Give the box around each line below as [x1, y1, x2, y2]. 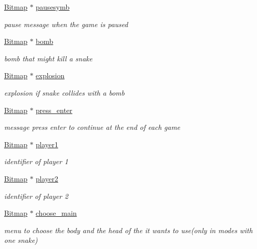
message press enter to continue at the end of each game [4, 122, 181, 132]
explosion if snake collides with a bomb [4, 87, 125, 98]
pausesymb [36, 2, 70, 12]
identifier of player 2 [4, 190, 68, 201]
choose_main [36, 208, 77, 218]
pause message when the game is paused [4, 18, 128, 29]
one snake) [4, 235, 38, 245]
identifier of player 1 [4, 156, 68, 167]
